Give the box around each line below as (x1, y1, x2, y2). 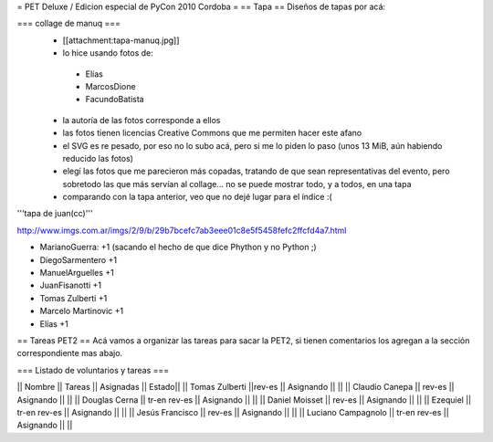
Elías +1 (39, 318, 68, 329)
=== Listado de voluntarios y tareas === (16, 364, 170, 375)
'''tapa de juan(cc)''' (16, 208, 93, 219)
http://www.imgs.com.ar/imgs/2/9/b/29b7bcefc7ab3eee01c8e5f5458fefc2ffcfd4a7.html (16, 225, 347, 236)
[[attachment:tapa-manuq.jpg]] (62, 35, 180, 46)
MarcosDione (85, 80, 136, 91)
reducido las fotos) (62, 153, 134, 163)
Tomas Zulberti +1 (39, 292, 108, 303)
